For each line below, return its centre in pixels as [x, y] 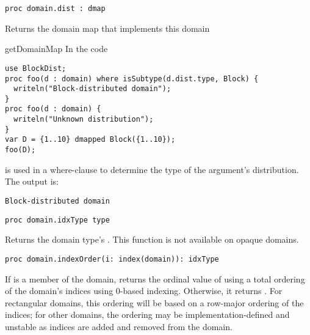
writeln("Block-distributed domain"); [92, 89]
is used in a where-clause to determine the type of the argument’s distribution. [152, 169]
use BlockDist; [36, 68]
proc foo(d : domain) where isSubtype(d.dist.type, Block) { [132, 79]
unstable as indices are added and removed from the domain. [119, 326]
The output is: [32, 181]
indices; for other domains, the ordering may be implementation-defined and [147, 315]
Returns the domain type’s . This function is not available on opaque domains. [152, 239]
